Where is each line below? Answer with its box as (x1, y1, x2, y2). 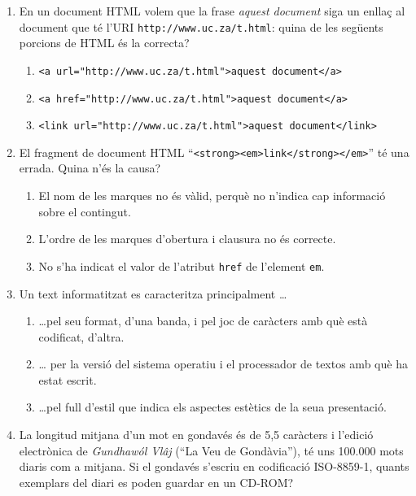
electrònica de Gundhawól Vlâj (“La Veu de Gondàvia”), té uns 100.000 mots (19, 442, 404, 459)
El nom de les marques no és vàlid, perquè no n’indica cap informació (38, 187, 386, 204)
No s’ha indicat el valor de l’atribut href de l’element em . (38, 257, 325, 274)
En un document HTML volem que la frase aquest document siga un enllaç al (19, 2, 405, 19)
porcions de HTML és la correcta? (19, 34, 190, 51)
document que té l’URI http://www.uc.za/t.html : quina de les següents (19, 18, 383, 35)
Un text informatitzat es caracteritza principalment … (19, 285, 287, 302)
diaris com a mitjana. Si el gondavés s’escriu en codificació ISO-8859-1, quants (19, 458, 409, 475)
